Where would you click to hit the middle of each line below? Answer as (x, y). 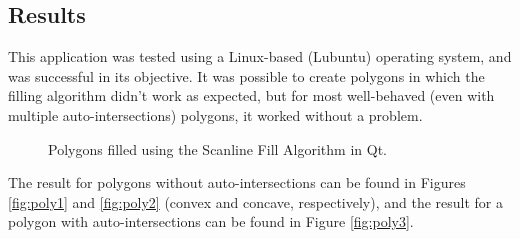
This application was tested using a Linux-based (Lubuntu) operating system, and (260, 56)
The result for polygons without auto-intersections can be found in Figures (237, 182)
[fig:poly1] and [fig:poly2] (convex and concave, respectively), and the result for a (256, 201)
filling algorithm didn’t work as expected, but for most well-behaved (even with (251, 95)
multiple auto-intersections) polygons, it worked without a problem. (215, 114)
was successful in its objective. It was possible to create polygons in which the (246, 75)
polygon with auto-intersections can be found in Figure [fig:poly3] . (211, 221)
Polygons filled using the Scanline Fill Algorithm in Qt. (217, 148)
